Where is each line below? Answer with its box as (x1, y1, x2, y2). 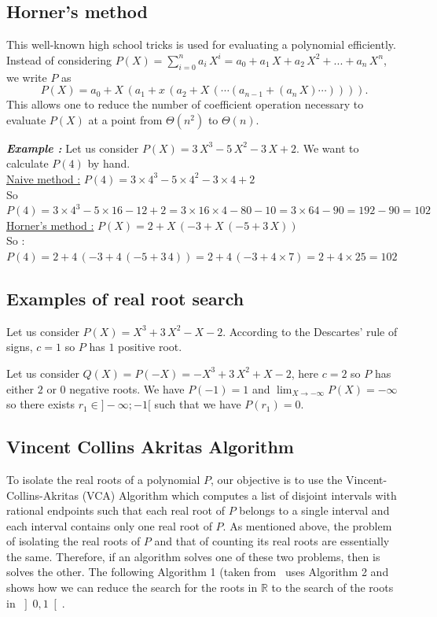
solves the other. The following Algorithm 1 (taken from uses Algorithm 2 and (6, 563, 389, 580)
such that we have (154, 396, 241, 412)
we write (6, 68, 47, 85)
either (6, 380, 35, 397)
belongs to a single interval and (239, 502, 390, 519)
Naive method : (6, 170, 81, 187)
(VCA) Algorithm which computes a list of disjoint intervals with (82, 486, 397, 503)
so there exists (6, 396, 75, 412)
